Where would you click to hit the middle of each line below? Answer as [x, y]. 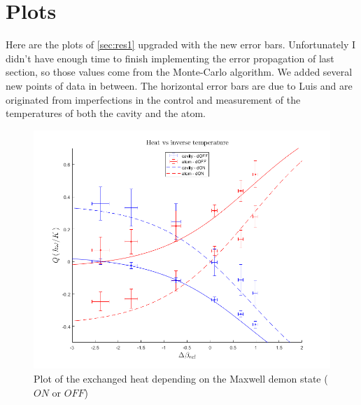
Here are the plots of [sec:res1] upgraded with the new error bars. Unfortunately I [181, 44]
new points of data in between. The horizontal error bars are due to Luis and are [179, 85]
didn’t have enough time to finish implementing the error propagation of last [170, 58]
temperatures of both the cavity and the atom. [106, 113]
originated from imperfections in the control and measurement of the [153, 99]
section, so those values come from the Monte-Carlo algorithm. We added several [179, 72]
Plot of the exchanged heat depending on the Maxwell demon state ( [181, 378]
